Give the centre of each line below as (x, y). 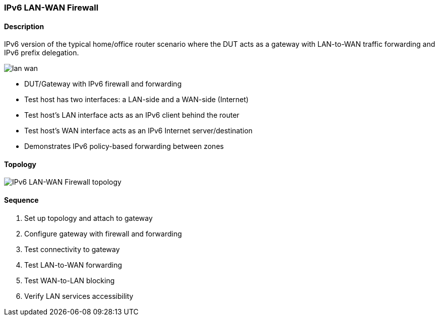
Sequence (21, 200)
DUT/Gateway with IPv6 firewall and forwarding (103, 84)
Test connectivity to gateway (72, 249)
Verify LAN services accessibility (79, 296)
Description (24, 26)
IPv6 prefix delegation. (42, 53)
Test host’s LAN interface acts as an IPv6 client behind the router (132, 115)
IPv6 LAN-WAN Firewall (51, 8)
